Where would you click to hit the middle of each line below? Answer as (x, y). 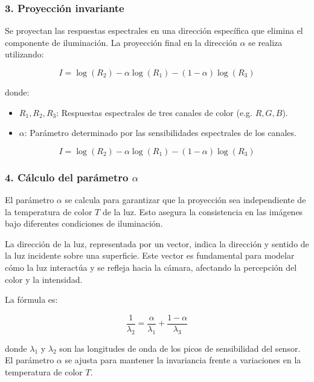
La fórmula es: (31, 299)
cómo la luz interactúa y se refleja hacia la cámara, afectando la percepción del (151, 267)
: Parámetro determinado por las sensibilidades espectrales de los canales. (160, 133)
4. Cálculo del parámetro (67, 177)
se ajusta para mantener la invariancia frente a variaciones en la (183, 360)
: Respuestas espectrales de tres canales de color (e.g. (154, 112)
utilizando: (24, 54)
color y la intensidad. (44, 279)
